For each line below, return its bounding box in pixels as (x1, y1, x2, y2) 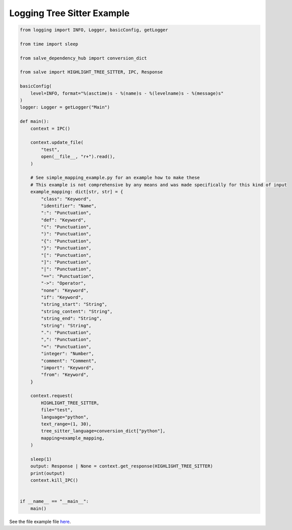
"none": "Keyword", (41, 287, 89, 293)
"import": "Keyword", (41, 365, 94, 371)
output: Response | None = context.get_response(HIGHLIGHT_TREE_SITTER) (30, 463, 213, 469)
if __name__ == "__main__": (20, 498, 89, 504)
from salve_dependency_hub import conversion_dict (20, 55, 148, 61)
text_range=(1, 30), (41, 421, 92, 427)
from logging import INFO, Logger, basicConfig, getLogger (20, 27, 168, 33)
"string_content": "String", (41, 308, 113, 314)
